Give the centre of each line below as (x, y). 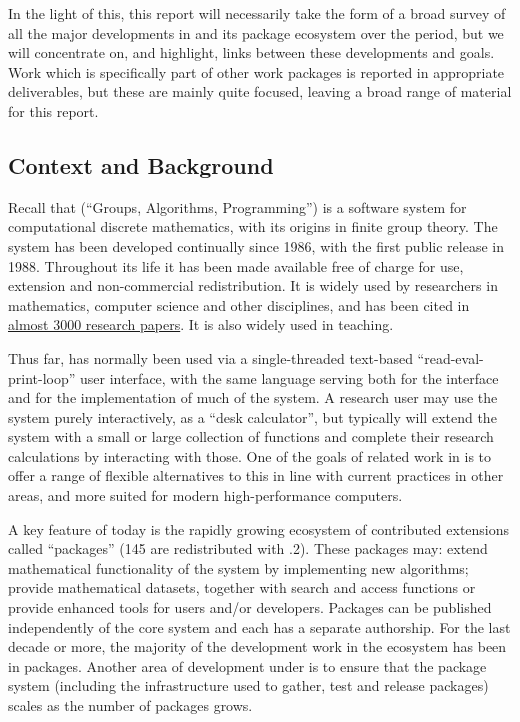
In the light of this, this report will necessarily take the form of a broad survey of (257, 13)
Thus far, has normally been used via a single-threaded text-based (210, 357)
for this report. (53, 110)
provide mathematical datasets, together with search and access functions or (242, 587)
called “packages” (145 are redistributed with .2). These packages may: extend (248, 548)
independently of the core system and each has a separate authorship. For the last (259, 626)
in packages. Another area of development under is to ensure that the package (247, 665)
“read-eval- (450, 357)
